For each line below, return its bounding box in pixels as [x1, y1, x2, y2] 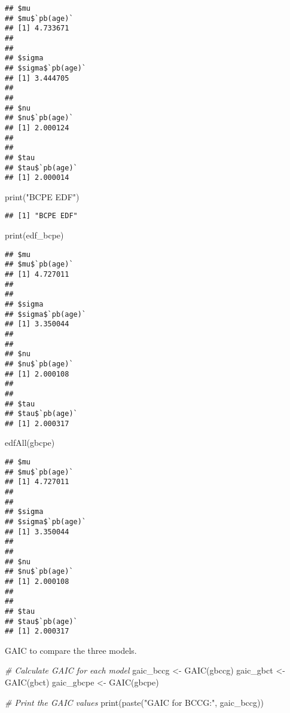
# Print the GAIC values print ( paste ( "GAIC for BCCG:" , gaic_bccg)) [5, 696, 264, 708]
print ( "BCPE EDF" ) [5, 190, 80, 203]
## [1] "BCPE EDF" [5, 212, 78, 221]
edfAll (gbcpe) [5, 436, 55, 449]
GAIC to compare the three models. [5, 644, 137, 656]
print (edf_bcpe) [5, 229, 64, 241]
